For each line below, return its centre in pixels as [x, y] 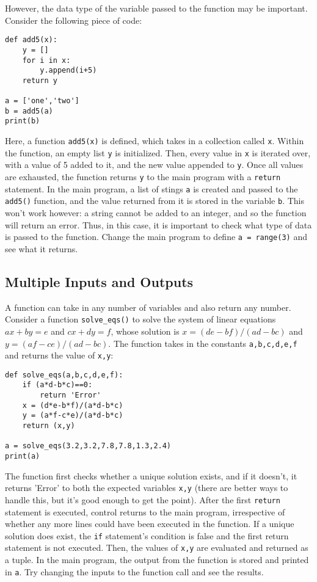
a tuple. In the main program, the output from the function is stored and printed [157, 560]
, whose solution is [145, 331]
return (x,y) [49, 426]
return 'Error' [71, 395]
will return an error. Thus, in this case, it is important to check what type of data [158, 224]
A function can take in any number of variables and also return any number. [148, 307]
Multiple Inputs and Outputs [99, 281]
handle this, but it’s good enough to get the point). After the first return [143, 499]
